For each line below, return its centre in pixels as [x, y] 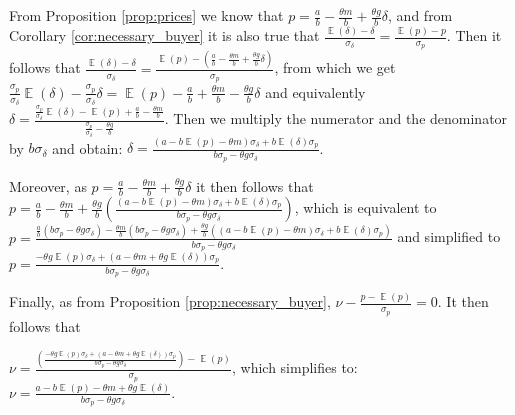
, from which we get [335, 67]
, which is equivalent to [365, 207]
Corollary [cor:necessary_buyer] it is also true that [164, 35]
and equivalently [315, 91]
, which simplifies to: [295, 367]
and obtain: [87, 147]
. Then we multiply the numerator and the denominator [336, 118]
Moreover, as [48, 185]
